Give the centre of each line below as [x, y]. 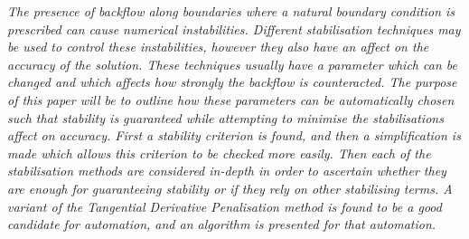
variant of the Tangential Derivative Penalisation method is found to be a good [225, 206]
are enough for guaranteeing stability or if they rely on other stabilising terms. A [230, 188]
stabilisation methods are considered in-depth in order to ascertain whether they [227, 171]
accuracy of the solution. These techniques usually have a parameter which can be [232, 64]
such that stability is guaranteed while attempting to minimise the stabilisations [225, 117]
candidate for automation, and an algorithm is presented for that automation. [222, 224]
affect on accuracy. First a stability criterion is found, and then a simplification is [234, 135]
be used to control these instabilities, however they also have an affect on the [218, 47]
